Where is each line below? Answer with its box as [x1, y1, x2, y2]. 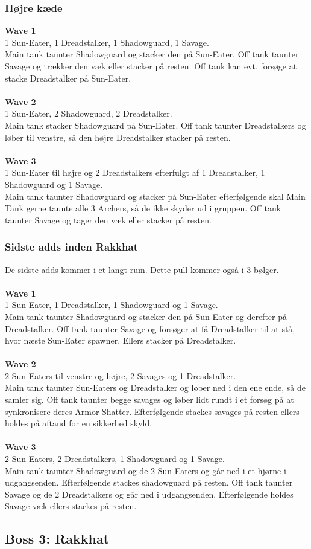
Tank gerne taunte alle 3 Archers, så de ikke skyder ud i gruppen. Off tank [5, 202, 281, 214]
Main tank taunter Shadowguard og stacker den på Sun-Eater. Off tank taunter [5, 48, 299, 60]
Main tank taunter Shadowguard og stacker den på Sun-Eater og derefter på [5, 310, 287, 323]
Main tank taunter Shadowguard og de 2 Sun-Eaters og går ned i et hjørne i [5, 464, 286, 477]
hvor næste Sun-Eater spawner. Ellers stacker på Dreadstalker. [5, 334, 236, 347]
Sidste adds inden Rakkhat [5, 239, 138, 254]
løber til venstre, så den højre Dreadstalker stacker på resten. [5, 130, 231, 143]
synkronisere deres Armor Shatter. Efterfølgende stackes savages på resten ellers [5, 405, 300, 417]
